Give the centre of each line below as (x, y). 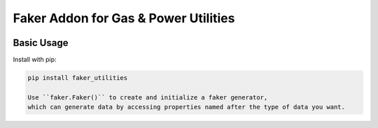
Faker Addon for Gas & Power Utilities (124, 18)
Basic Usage (41, 43)
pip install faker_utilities (78, 78)
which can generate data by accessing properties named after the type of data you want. (187, 107)
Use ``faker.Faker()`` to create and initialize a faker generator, (148, 97)
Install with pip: (35, 60)
